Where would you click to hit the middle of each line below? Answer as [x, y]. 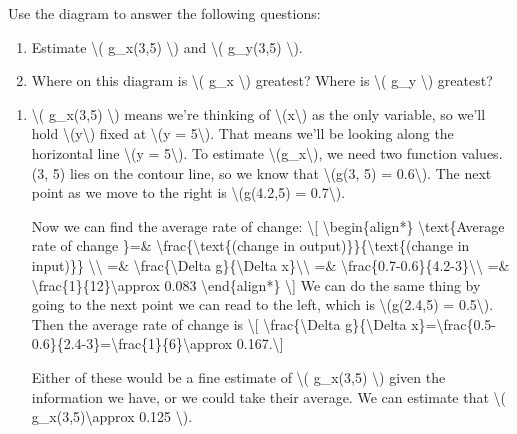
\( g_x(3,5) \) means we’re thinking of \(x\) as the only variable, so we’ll [258, 113]
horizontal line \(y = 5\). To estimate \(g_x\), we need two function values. [267, 152]
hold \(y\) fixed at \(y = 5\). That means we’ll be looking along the [242, 133]
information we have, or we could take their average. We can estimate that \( [269, 396]
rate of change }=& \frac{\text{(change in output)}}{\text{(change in [250, 245]
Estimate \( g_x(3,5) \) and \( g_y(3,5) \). [167, 46]
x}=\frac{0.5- [453, 323]
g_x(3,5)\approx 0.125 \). [112, 416]
